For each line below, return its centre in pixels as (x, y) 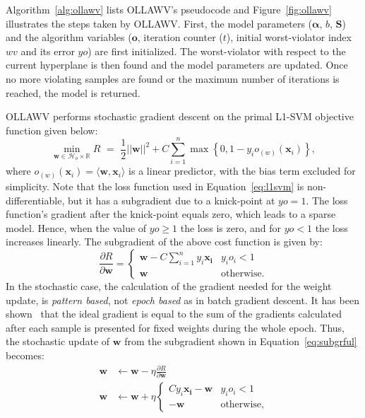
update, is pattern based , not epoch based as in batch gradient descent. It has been (182, 300)
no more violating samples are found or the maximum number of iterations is (173, 78)
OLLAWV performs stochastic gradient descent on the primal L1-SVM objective (180, 116)
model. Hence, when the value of (76, 227)
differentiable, (35, 200)
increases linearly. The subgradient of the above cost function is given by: (164, 242)
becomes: (25, 355)
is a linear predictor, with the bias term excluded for (242, 171)
